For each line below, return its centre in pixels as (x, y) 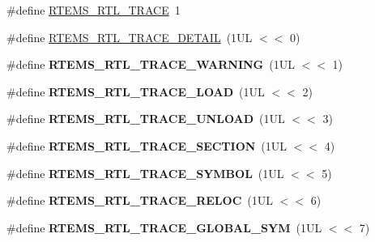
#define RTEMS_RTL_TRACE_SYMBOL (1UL (145, 173)
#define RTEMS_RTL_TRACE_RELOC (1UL (140, 200)
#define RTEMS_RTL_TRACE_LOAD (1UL (136, 91)
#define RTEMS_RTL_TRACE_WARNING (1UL (151, 64)
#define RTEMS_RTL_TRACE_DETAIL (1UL (130, 37)
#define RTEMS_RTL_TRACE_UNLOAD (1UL (146, 119)
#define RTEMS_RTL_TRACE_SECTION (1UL (147, 145)
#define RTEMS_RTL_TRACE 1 (94, 10)
